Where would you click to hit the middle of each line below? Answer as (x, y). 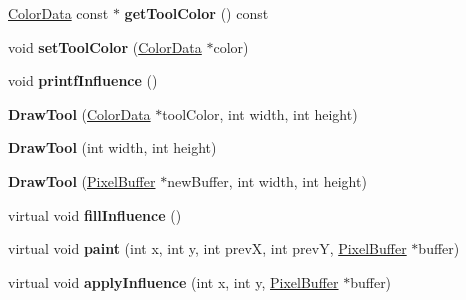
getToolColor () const (196, 13)
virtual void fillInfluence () (95, 214)
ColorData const (58, 13)
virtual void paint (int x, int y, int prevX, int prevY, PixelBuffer (207, 248)
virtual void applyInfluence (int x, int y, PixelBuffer (173, 281)
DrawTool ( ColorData (79, 113)
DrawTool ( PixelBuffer (82, 180)
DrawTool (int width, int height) (112, 147)
